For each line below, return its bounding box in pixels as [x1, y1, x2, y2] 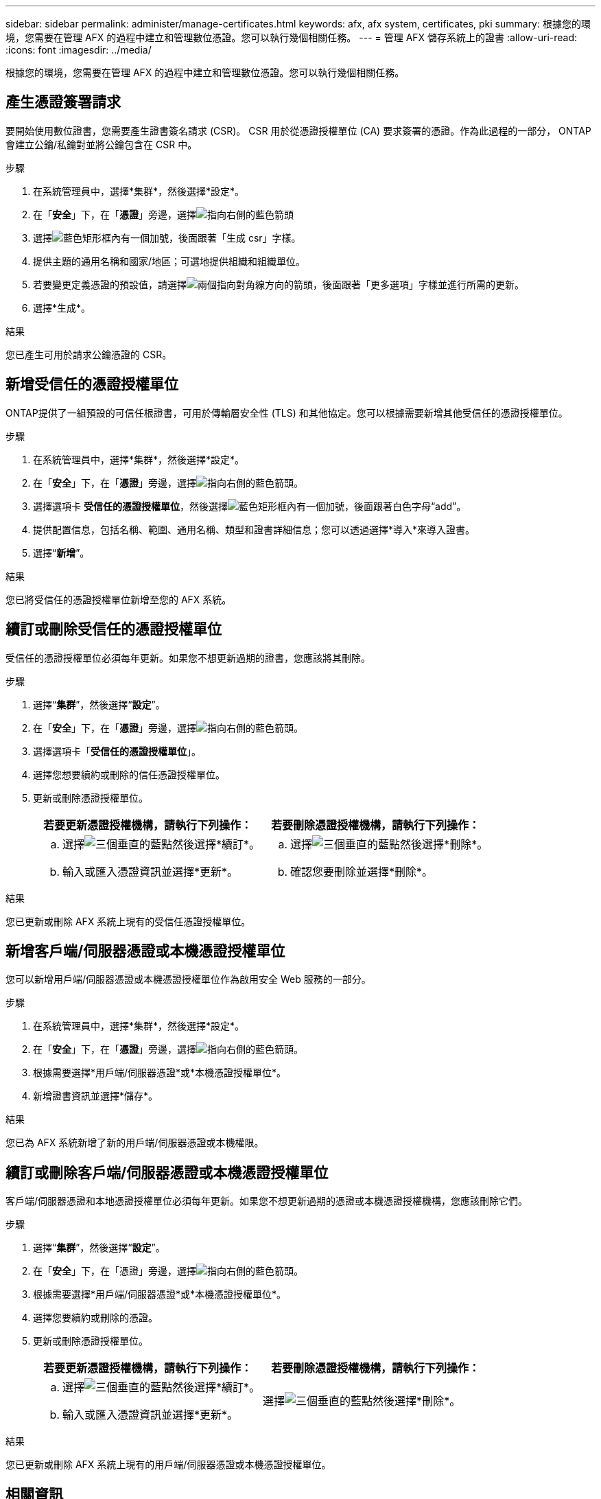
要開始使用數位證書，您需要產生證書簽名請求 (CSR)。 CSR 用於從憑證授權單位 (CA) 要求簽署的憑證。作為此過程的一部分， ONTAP [5, 124, 591, 137]
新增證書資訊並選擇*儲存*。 [33, 1090, 158, 1102]
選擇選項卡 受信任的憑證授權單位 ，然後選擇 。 [33, 500, 467, 512]
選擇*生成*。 [33, 301, 91, 314]
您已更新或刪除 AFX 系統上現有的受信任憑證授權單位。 [5, 915, 251, 927]
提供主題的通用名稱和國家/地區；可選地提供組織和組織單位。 [33, 255, 306, 267]
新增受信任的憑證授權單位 [5, 375, 178, 393]
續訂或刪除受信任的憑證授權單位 [5, 620, 222, 638]
